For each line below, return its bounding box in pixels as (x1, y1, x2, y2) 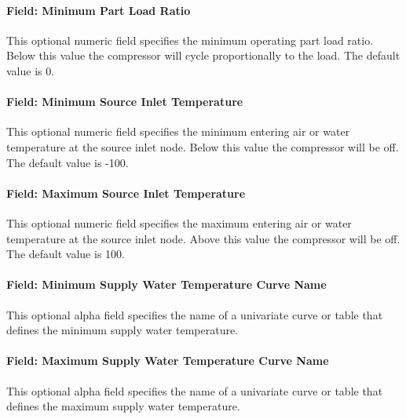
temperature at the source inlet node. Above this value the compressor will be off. (6, 230, 401, 246)
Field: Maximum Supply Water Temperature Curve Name (6, 352, 329, 369)
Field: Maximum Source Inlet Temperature (6, 184, 246, 201)
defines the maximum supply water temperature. (6, 398, 240, 414)
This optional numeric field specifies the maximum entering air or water (6, 214, 352, 231)
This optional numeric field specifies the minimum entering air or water (6, 123, 350, 140)
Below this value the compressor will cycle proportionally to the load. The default (6, 47, 401, 64)
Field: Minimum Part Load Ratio (6, 2, 191, 18)
